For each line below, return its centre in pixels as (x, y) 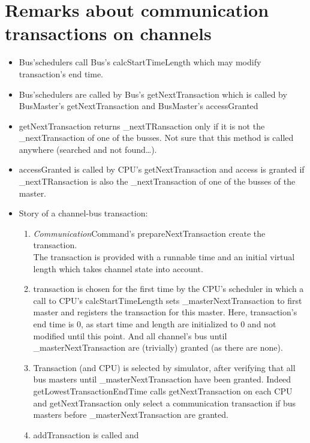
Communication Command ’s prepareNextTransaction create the (149, 233)
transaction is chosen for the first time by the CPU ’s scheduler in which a (168, 289)
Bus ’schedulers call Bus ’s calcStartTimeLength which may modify (140, 62)
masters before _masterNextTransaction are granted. (131, 415)
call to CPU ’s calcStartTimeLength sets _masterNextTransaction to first (168, 300)
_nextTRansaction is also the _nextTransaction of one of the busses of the (157, 181)
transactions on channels (108, 33)
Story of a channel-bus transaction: (83, 213)
